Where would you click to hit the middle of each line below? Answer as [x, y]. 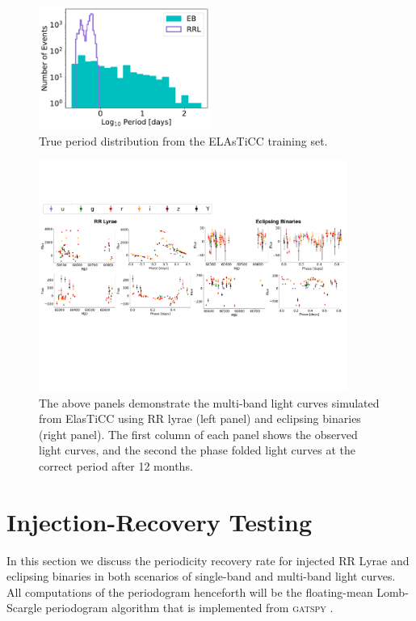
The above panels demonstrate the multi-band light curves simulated [209, 402]
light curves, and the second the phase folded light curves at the [197, 450]
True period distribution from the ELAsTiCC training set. [183, 140]
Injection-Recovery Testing [160, 521]
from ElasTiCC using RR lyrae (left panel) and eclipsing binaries [200, 418]
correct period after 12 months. [116, 465]
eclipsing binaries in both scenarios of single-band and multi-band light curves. [201, 576]
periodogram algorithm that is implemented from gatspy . [189, 608]
